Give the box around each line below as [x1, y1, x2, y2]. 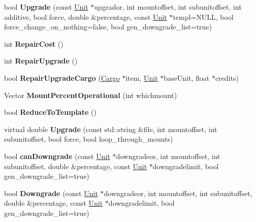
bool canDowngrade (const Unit [4, 150, 110, 161]
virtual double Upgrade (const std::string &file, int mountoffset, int [4, 123, 217, 134]
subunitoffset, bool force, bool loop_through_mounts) [4, 134, 173, 144]
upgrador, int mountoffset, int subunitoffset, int [94, 2, 242, 12]
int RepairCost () [4, 38, 63, 49]
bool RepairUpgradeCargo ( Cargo [4, 72, 120, 83]
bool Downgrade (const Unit [4, 187, 98, 198]
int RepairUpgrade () [4, 55, 78, 66]
